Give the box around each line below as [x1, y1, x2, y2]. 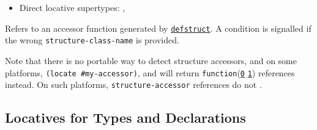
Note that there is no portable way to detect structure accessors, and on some [5, 54, 297, 67]
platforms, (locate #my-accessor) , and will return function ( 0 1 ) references [5, 66, 295, 79]
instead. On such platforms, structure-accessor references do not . [5, 78, 262, 91]
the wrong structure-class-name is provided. [5, 34, 179, 46]
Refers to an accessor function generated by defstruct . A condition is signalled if [5, 21, 311, 34]
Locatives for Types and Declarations [5, 108, 246, 127]
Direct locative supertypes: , [19, 1, 125, 13]
